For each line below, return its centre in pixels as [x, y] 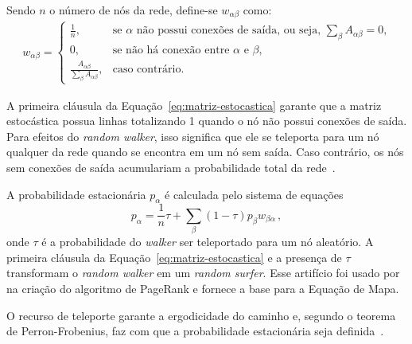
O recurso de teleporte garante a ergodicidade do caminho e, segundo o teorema [201, 315]
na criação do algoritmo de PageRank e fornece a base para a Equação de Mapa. [203, 288]
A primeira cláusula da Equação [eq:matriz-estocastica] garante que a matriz [194, 105]
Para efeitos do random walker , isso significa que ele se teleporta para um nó [193, 136]
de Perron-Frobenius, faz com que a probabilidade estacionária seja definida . [195, 331]
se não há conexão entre [171, 51]
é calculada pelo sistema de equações [254, 194]
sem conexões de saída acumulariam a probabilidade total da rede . [171, 167]
